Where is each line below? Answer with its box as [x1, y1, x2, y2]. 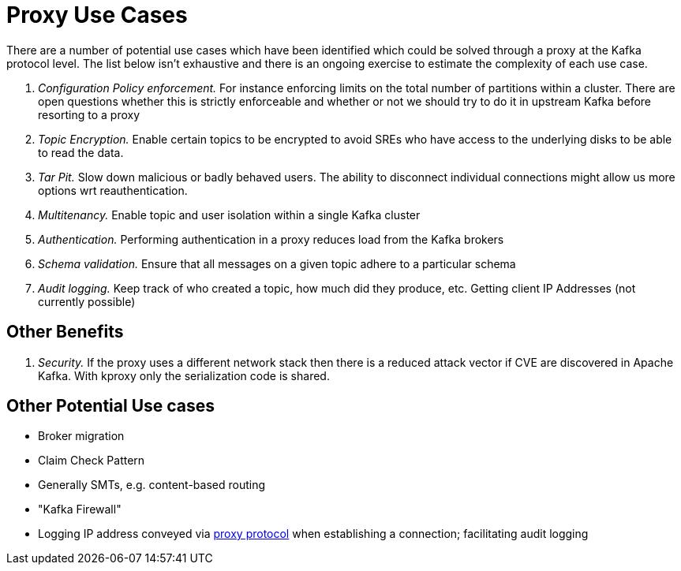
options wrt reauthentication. [38, 183, 188, 197]
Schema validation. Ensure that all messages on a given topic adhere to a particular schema [38, 256, 516, 271]
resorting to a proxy [38, 107, 140, 121]
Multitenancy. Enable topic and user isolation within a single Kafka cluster [38, 207, 421, 222]
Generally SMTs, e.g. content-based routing [38, 478, 266, 492]
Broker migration [38, 429, 125, 443]
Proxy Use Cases [6, 2, 188, 28]
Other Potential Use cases [6, 396, 215, 416]
